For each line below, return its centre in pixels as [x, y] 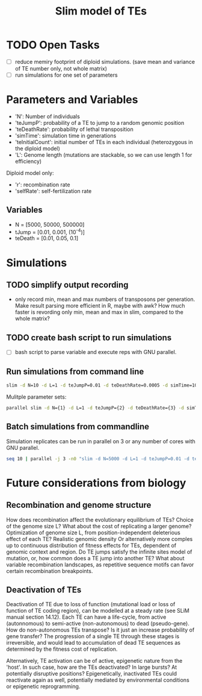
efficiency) [28, 161]
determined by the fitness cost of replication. [62, 649]
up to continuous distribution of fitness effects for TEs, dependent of [91, 545]
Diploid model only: [30, 173]
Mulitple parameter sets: [36, 397]
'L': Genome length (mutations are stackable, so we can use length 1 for [103, 155]
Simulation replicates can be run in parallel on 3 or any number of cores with [101, 441]
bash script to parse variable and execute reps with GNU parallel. [96, 352]
